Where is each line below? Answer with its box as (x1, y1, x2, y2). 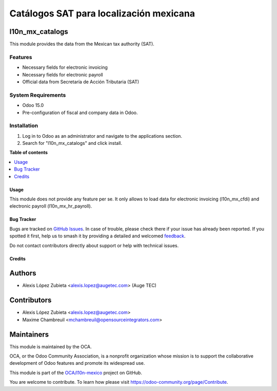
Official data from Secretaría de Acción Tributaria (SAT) (22, 79, 140, 85)
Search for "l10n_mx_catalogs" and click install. (22, 140, 123, 146)
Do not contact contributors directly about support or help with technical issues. (9, 242, 179, 249)
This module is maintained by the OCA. (9, 343, 92, 349)
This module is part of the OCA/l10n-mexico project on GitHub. (9, 369, 142, 376)
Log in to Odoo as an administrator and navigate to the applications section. (22, 133, 182, 139)
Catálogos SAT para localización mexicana (9, 8, 195, 19)
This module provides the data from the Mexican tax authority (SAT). (9, 41, 155, 47)
